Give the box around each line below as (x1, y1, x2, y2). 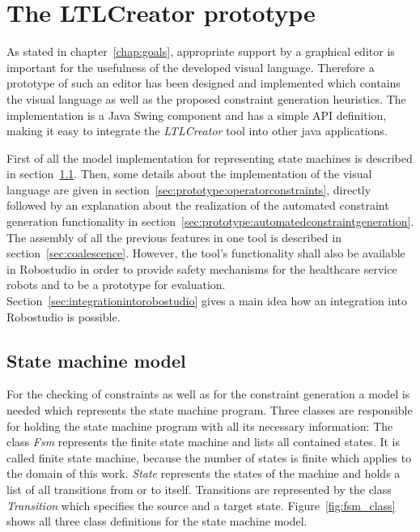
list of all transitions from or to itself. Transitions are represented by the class (6, 480, 392, 497)
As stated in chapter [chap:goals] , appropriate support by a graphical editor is (6, 43, 395, 60)
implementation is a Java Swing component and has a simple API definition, (6, 106, 387, 123)
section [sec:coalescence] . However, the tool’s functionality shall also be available (6, 245, 405, 262)
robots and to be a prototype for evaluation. (6, 276, 226, 293)
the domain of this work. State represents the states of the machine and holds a (6, 465, 401, 482)
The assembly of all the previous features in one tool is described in (6, 228, 342, 245)
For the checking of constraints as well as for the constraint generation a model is (6, 385, 410, 402)
